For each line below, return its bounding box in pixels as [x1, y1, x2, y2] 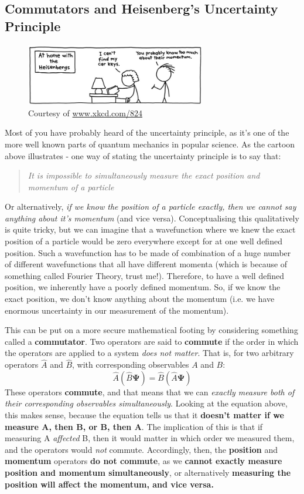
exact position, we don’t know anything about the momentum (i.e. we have [5, 293, 275, 305]
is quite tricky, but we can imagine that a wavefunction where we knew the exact [5, 223, 296, 236]
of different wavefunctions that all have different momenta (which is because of [5, 258, 288, 270]
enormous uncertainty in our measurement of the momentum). [5, 304, 229, 316]
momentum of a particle [28, 180, 114, 193]
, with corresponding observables [72, 358, 189, 371]
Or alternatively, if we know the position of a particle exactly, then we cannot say [5, 200, 296, 213]
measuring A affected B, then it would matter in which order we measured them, [5, 432, 295, 444]
